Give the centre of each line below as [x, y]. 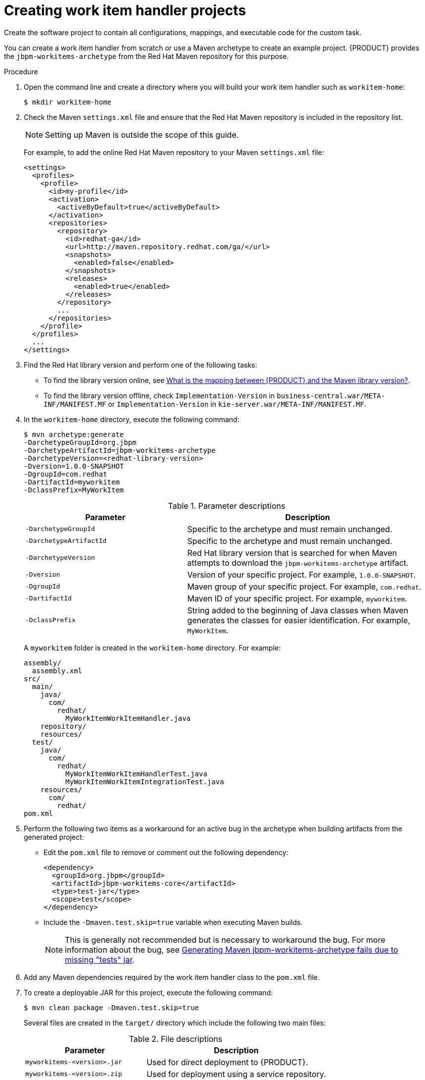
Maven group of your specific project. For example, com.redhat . [304, 586]
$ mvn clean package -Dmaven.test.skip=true [112, 1007]
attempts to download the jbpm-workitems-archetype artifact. [298, 563]
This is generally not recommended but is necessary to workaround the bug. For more [225, 940]
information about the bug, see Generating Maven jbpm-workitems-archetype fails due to [232, 949]
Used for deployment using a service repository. [236, 1074]
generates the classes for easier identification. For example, [299, 620]
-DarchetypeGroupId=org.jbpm [80, 442]
